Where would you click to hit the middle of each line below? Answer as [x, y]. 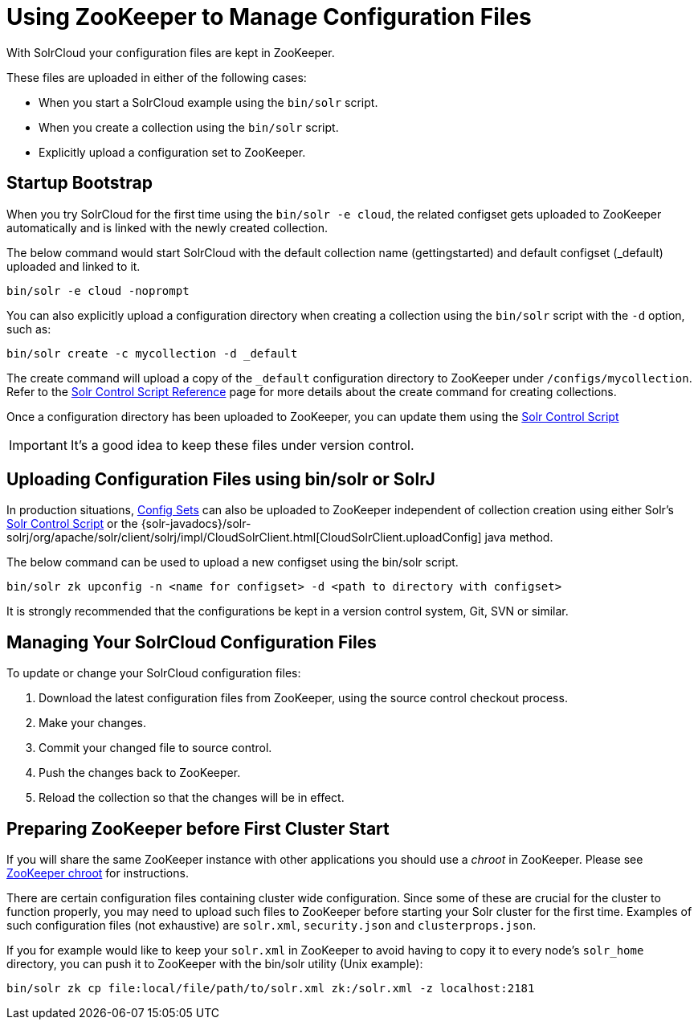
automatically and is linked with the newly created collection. [167, 227]
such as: [29, 329]
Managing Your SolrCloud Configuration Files [192, 642]
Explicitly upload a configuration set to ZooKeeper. [172, 152]
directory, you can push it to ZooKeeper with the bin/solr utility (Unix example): [215, 964]
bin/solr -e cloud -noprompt [98, 290]
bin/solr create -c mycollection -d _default [152, 353]
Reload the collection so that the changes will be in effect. [192, 798]
